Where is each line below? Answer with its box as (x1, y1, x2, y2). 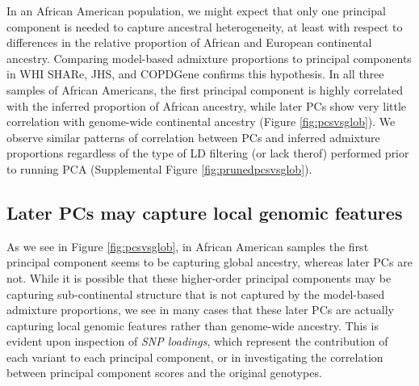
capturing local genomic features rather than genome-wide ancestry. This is (6, 317, 379, 334)
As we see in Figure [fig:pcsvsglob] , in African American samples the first (6, 237, 369, 254)
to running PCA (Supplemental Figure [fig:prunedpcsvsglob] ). (6, 160, 312, 177)
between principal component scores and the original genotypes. (6, 364, 322, 381)
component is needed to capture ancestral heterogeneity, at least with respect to (6, 18, 403, 35)
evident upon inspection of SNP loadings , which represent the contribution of (6, 333, 388, 350)
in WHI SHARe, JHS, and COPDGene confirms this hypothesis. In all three (6, 65, 384, 82)
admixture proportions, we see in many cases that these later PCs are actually (6, 301, 394, 318)
